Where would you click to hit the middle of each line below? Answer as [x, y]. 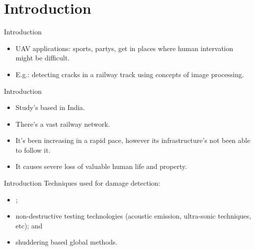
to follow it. [33, 150]
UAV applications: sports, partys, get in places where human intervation [124, 48]
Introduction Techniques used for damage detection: [82, 183]
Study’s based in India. [50, 107]
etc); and [29, 225]
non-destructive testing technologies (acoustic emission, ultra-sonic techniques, [133, 216]
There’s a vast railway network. [63, 124]
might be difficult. [42, 58]
